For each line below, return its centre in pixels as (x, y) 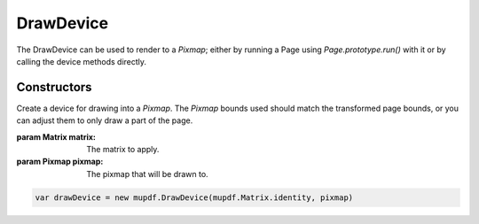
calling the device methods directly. (81, 61)
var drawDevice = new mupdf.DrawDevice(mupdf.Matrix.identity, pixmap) (194, 197)
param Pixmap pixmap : (60, 162)
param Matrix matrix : (56, 136)
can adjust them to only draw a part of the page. (105, 120)
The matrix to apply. (123, 150)
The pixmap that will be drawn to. (147, 174)
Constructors (54, 87)
